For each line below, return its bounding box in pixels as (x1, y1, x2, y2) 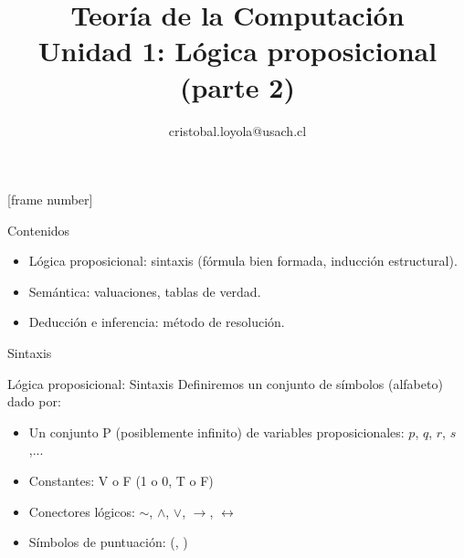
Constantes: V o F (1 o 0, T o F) (28, 471, 214, 490)
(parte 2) (180, 68, 295, 105)
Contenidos (7, 220, 70, 239)
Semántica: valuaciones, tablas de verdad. (28, 281, 261, 300)
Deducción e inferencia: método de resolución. (28, 312, 285, 332)
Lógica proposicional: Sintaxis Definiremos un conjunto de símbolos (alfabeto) (7, 374, 443, 393)
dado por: (7, 392, 61, 411)
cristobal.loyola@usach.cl (168, 121, 307, 140)
